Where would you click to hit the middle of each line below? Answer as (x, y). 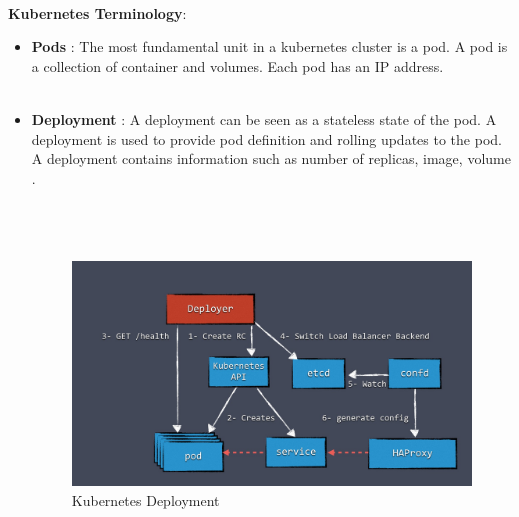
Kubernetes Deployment (145, 500)
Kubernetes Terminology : (97, 12)
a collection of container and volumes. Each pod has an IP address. (237, 65)
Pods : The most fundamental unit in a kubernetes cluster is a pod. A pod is (269, 46)
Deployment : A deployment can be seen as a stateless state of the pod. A (264, 119)
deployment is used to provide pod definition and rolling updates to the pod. (266, 138)
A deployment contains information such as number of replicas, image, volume (271, 158)
